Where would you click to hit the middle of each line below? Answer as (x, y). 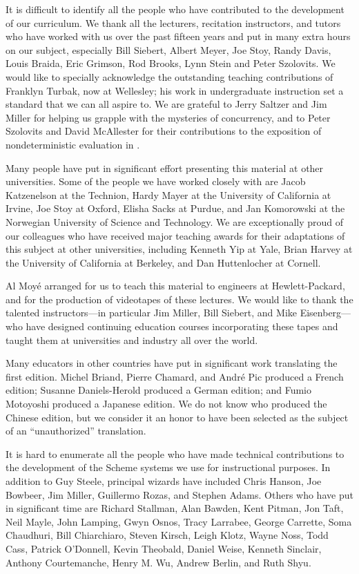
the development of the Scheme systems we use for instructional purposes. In (168, 467)
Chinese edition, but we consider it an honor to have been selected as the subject (177, 417)
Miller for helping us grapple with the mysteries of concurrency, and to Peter (168, 117)
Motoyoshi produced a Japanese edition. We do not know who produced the (166, 404)
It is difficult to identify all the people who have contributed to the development (175, 9)
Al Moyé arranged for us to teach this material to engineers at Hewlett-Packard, (175, 286)
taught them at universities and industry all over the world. (132, 339)
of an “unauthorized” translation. (76, 431)
